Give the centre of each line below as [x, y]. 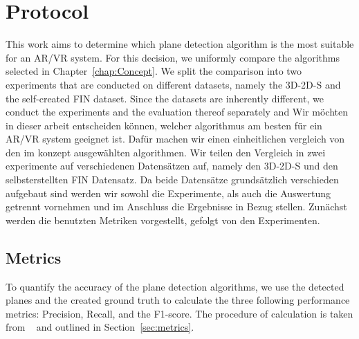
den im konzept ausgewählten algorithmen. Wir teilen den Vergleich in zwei [166, 152]
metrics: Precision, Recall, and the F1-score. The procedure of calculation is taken [179, 313]
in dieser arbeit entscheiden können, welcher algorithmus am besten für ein [164, 125]
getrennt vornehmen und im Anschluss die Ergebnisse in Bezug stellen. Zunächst [176, 207]
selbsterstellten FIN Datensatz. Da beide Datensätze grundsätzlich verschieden [172, 180]
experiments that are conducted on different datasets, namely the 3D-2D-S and [173, 84]
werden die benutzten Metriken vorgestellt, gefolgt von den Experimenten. [163, 220]
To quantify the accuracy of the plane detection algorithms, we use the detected [175, 286]
